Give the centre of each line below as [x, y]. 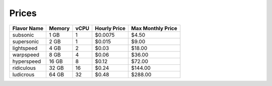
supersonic [26, 41]
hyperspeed [27, 61]
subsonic [23, 35]
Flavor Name [28, 28]
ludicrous [23, 74]
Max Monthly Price [154, 28]
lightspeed [25, 48]
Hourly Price [110, 28]
